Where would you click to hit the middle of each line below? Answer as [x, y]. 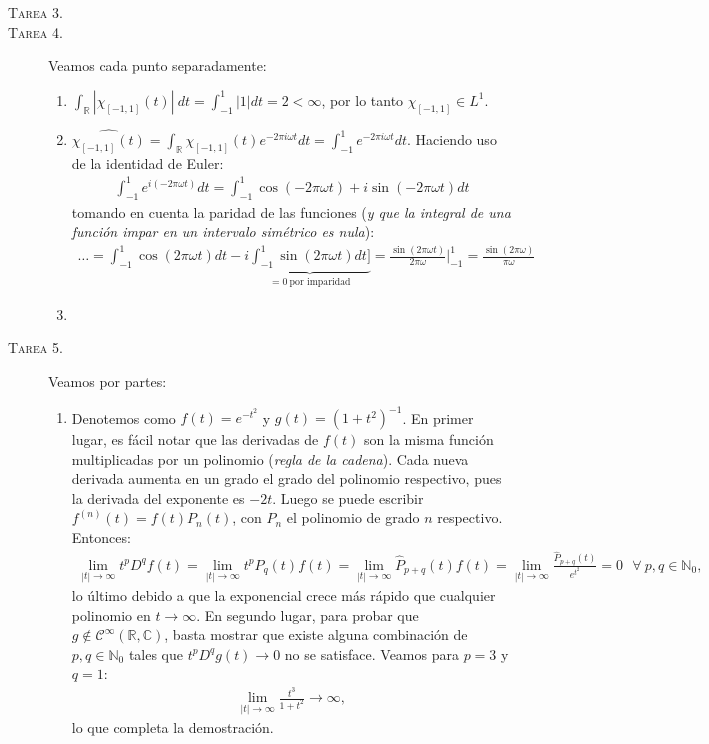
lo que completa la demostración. [172, 727]
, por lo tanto [362, 99]
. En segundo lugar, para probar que [307, 614]
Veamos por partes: [107, 380]
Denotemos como [123, 417]
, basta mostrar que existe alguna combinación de [316, 634]
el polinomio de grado [353, 517]
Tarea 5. [35, 347]
